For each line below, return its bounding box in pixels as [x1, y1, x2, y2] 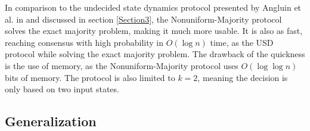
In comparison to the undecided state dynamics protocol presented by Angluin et [5, 1, 302, 13]
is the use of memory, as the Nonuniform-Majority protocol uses [5, 59, 238, 71]
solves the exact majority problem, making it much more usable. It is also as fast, [5, 24, 303, 37]
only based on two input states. [5, 83, 119, 95]
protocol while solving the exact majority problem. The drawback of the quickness [5, 48, 305, 60]
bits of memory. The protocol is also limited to [5, 71, 175, 83]
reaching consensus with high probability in [5, 36, 163, 48]
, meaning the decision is [197, 71, 288, 83]
